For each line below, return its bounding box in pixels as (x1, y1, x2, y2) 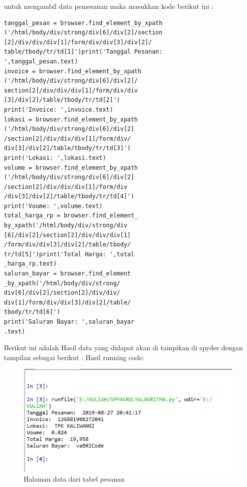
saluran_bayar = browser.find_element (4, 270, 131, 277)
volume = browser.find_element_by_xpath (4, 164, 138, 171)
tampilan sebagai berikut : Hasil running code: (4, 352, 144, 362)
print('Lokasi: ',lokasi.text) (4, 154, 106, 161)
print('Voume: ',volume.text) (4, 202, 103, 210)
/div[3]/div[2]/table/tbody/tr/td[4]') (4, 193, 134, 200)
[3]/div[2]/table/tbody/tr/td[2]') (4, 96, 121, 104)
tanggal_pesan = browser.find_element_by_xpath (4, 19, 163, 27)
